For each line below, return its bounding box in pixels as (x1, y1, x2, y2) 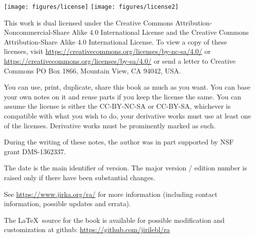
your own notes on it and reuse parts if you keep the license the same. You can (4, 91, 241, 101)
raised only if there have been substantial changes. (4, 172, 155, 182)
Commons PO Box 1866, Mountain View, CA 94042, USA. (4, 65, 181, 75)
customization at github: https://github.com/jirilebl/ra (4, 224, 170, 235)
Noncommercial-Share (4, 27, 70, 37)
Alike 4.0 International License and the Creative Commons (72, 27, 249, 37)
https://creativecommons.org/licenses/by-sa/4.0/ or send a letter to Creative (4, 56, 236, 66)
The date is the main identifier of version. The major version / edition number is (4, 163, 247, 173)
